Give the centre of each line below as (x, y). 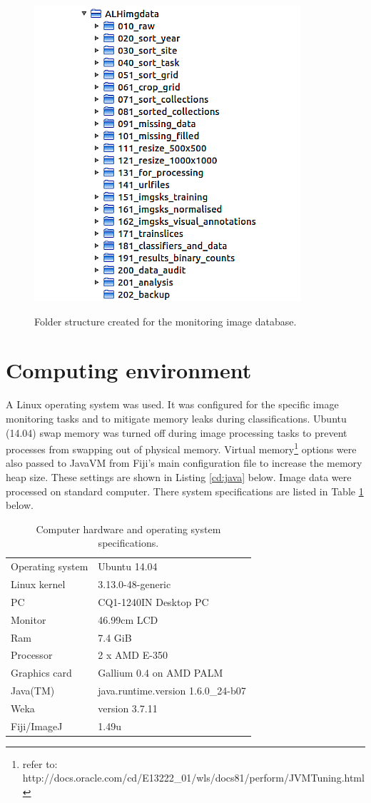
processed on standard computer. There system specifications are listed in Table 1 (185, 491)
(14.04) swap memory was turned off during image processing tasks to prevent (177, 432)
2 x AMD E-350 (133, 655)
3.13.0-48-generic (134, 584)
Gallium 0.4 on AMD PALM (161, 673)
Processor (32, 655)
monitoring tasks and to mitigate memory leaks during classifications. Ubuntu (176, 418)
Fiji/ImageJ (37, 726)
